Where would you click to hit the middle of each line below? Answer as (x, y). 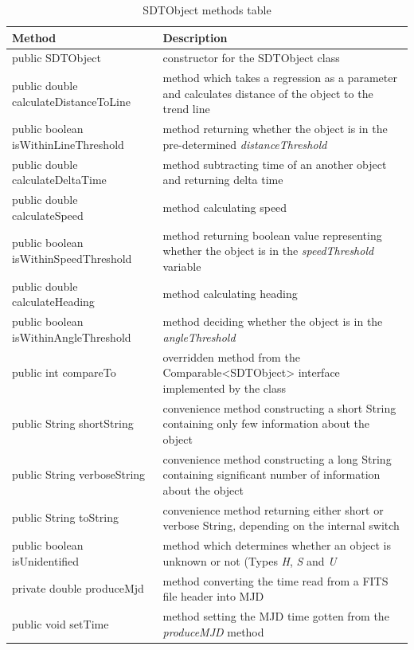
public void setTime (61, 623)
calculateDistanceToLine (72, 101)
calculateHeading (53, 302)
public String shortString (73, 423)
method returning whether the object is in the (275, 129)
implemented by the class (225, 388)
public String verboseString (79, 474)
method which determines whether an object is (277, 545)
